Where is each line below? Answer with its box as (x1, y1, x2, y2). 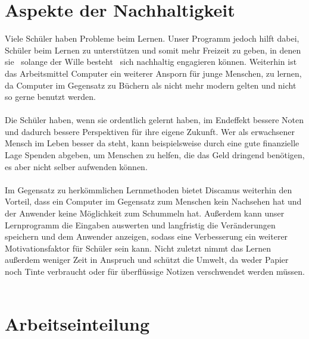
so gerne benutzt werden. (5, 90, 96, 103)
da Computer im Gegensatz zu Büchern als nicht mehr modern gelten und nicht (5, 79, 296, 91)
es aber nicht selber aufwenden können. (5, 160, 148, 172)
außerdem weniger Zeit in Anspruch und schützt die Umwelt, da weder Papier (5, 253, 289, 266)
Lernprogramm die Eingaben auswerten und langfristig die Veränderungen (5, 218, 276, 231)
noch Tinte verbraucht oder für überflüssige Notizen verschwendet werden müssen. (5, 265, 305, 277)
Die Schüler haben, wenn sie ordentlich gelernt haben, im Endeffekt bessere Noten (5, 114, 304, 126)
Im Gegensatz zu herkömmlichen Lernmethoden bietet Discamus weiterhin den (5, 183, 292, 196)
